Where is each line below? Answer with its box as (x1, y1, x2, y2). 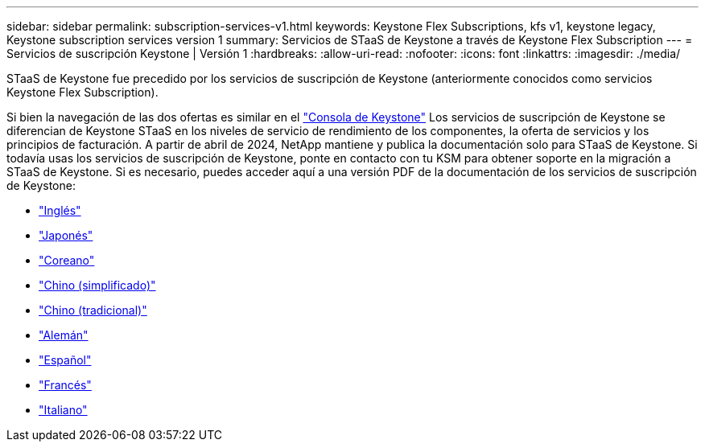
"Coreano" (39, 253, 95, 267)
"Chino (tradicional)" (39, 303, 147, 317)
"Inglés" (39, 203, 81, 217)
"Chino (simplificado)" (39, 278, 156, 292)
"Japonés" (39, 228, 93, 242)
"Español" (39, 353, 92, 367)
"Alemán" (39, 328, 89, 342)
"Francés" (39, 378, 92, 392)
